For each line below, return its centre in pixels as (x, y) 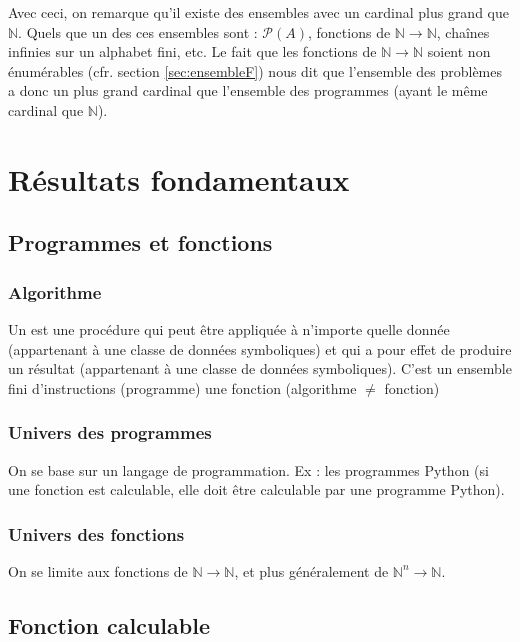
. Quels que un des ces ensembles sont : (138, 31)
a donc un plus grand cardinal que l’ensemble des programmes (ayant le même (248, 90)
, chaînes (463, 31)
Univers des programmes (110, 432)
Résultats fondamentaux (179, 178)
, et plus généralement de (311, 570)
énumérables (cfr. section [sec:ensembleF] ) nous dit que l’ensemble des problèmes (255, 70)
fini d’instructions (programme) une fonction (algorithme (182, 387)
